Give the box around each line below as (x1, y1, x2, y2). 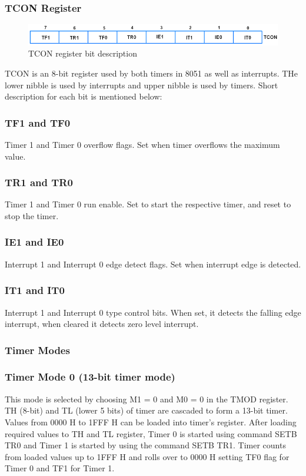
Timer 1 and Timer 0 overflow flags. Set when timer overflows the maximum (5, 138, 280, 150)
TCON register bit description (28, 47, 137, 59)
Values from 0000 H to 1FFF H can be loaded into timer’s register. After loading (5, 415, 297, 428)
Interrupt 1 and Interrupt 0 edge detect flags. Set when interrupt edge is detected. (5, 257, 301, 270)
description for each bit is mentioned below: (5, 90, 162, 103)
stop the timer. (5, 209, 59, 222)
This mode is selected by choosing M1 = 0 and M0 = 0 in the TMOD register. (5, 392, 288, 405)
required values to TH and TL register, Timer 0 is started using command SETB (5, 427, 297, 439)
